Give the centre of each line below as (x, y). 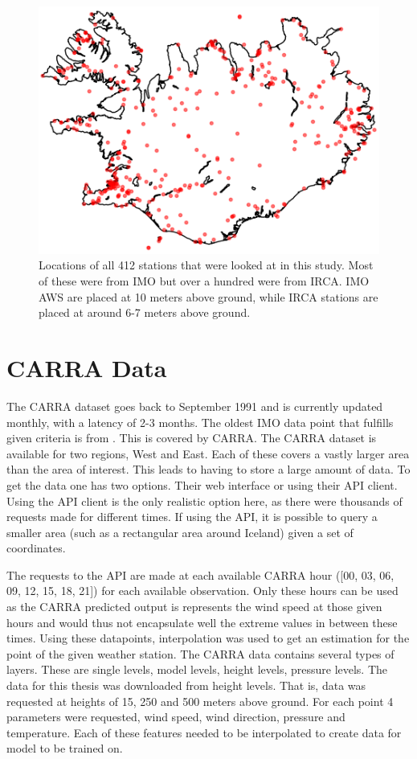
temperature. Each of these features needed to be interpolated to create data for (204, 732)
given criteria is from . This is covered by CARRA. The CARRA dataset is (192, 438)
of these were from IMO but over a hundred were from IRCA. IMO (204, 281)
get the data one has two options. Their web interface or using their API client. (202, 484)
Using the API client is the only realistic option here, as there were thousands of (204, 501)
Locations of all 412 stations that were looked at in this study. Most (206, 265)
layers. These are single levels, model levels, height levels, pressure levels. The (197, 669)
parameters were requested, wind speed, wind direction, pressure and (176, 717)
